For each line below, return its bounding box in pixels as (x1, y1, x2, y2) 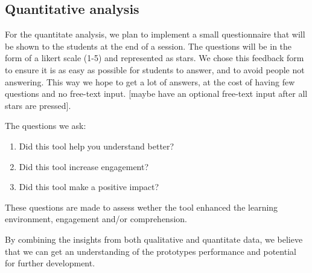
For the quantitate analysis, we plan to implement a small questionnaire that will (5, 28, 305, 41)
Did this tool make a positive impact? (19, 180, 159, 193)
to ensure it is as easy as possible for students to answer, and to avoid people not (5, 63, 305, 76)
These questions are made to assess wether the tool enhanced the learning (5, 200, 278, 213)
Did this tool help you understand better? (19, 139, 174, 152)
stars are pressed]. (5, 99, 71, 111)
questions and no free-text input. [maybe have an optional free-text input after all (5, 87, 308, 100)
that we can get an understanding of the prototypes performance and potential (5, 245, 296, 257)
